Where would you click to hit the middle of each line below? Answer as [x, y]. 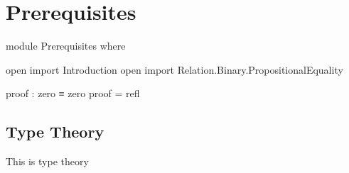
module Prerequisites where [66, 46]
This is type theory [47, 161]
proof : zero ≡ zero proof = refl [73, 93]
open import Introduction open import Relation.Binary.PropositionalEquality [174, 69]
